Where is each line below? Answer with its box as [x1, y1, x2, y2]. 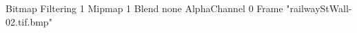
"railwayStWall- [286, 1, 352, 15]
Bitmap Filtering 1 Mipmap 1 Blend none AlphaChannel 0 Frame [6, 1, 283, 15]
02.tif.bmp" [6, 14, 52, 28]
